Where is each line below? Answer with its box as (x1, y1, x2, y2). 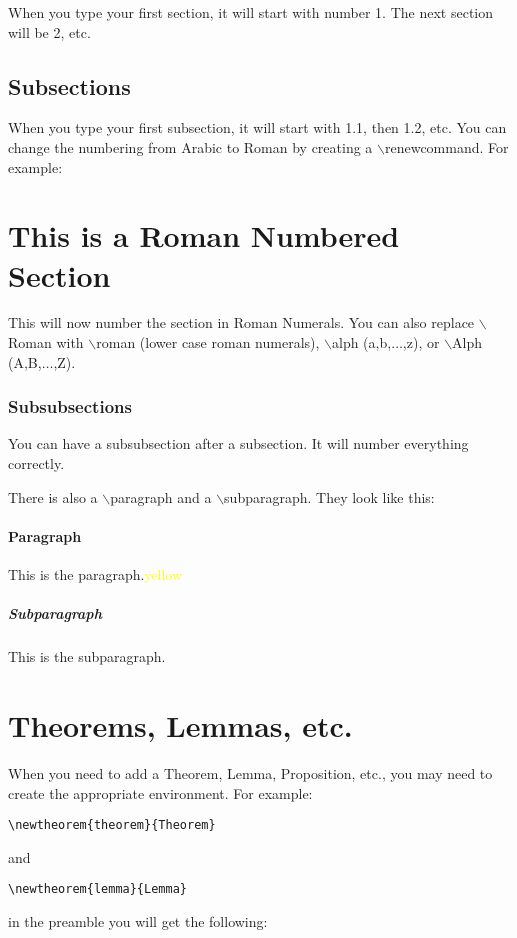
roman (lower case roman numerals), (96, 332, 320, 353)
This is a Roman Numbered (8, 215, 400, 256)
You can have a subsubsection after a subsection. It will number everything (8, 433, 469, 454)
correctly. (8, 453, 65, 474)
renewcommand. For (384, 136, 509, 157)
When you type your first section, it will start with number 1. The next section (8, 2, 494, 22)
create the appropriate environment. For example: (8, 782, 313, 803)
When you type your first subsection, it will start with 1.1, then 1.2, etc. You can (8, 117, 507, 138)
